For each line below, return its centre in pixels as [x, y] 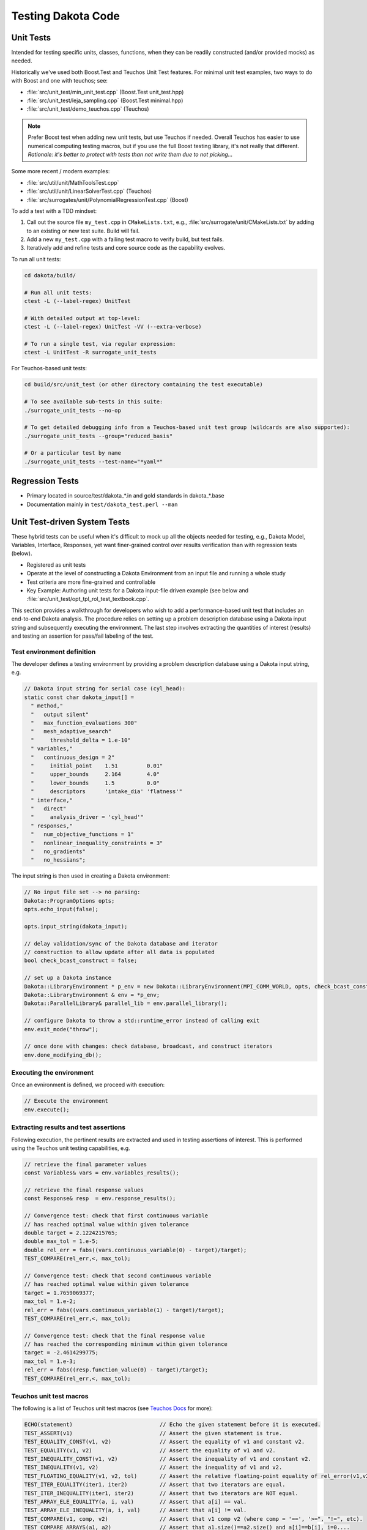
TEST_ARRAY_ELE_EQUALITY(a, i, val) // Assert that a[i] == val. [135, 1502]
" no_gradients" [58, 851]
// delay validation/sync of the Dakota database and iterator [121, 943]
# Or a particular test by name [73, 453]
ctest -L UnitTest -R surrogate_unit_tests [91, 353]
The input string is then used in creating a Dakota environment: [91, 876]
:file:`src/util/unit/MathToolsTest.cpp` [73, 182]
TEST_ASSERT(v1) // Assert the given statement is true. [153, 1433]
